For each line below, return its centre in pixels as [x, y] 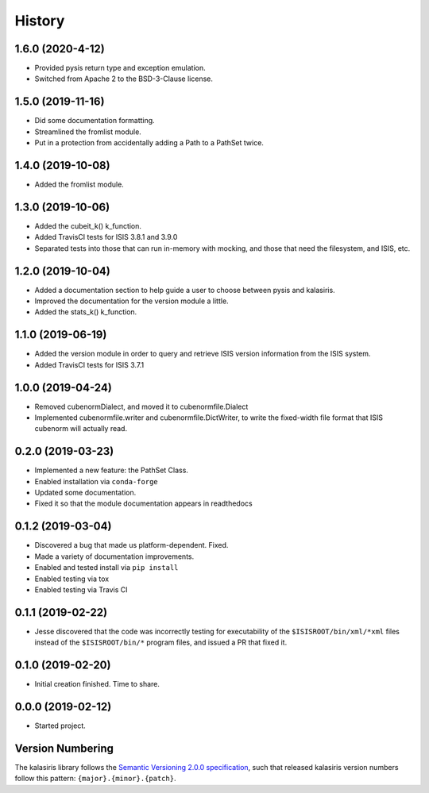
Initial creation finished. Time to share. [97, 684]
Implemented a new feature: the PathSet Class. [111, 470]
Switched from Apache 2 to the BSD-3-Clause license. [124, 79]
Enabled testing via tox [72, 579]
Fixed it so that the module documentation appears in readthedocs [144, 503]
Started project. [60, 726]
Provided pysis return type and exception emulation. [120, 68]
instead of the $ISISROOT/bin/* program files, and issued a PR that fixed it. [161, 642]
